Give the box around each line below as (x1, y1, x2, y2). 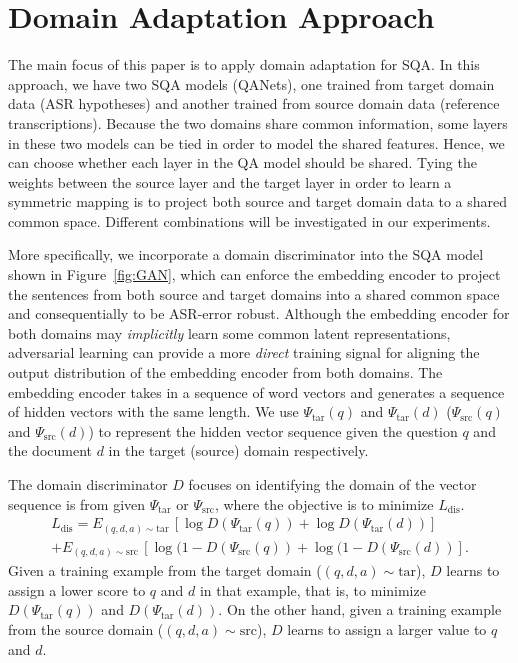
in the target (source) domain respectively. (108, 440, 369, 461)
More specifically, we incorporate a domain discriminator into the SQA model (8, 244, 484, 265)
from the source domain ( (8, 619, 164, 640)
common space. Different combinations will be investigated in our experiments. (8, 210, 491, 231)
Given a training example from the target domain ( (8, 560, 322, 581)
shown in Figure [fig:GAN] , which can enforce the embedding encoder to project (8, 264, 501, 285)
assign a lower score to (8, 579, 146, 600)
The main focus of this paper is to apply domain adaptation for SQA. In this (8, 54, 480, 75)
